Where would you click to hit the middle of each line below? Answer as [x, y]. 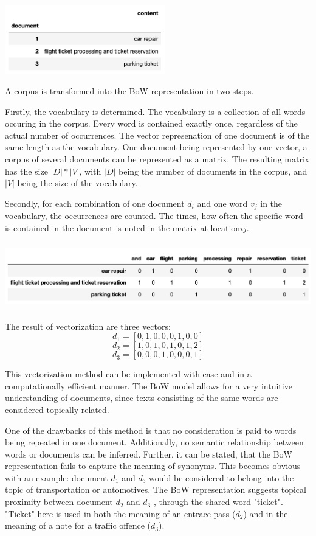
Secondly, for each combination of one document [95, 203]
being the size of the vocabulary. [77, 183]
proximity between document [59, 502]
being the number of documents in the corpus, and [213, 171]
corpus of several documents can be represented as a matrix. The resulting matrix [157, 158]
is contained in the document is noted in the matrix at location [123, 227]
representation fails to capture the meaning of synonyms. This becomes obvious [153, 466]
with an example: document [57, 477]
